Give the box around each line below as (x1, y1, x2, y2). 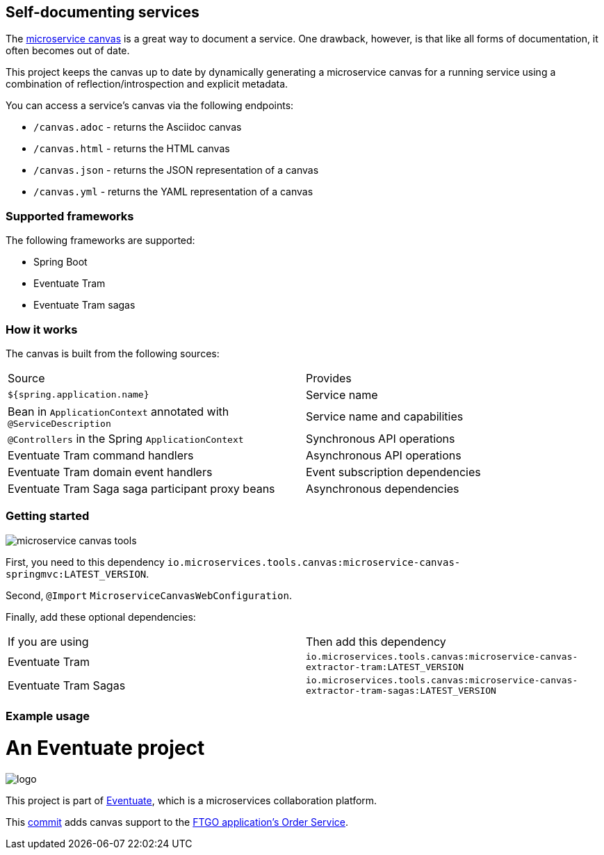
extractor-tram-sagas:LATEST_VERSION (306, 685, 496, 696)
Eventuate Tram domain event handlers (8, 464, 213, 479)
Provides (306, 370, 352, 385)
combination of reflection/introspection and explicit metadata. (6, 78, 288, 90)
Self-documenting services (6, 3, 199, 21)
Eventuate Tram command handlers (8, 448, 194, 462)
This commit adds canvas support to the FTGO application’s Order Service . (6, 815, 349, 828)
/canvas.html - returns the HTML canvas (33, 142, 230, 155)
